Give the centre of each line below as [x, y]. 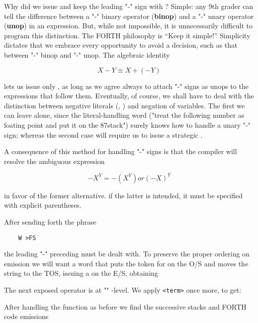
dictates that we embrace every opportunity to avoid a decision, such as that [121, 45]
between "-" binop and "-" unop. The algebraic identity [87, 54]
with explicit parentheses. [43, 205]
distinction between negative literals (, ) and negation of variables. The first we [125, 105]
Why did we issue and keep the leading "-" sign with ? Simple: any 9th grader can [129, 6]
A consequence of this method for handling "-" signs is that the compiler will [121, 151]
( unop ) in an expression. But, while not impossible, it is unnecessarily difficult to [129, 26]
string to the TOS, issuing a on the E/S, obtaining [81, 273]
